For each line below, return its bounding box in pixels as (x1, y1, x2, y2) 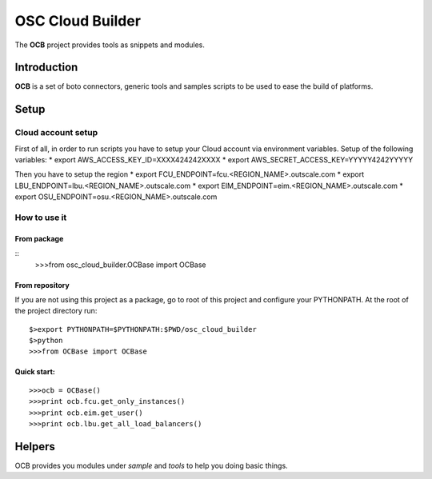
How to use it (14, 212, 67, 223)
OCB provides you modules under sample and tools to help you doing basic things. (14, 461, 288, 470)
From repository (14, 280, 70, 289)
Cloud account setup (14, 127, 98, 138)
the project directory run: (14, 306, 98, 316)
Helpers (14, 440, 55, 453)
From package (14, 234, 64, 243)
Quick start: (14, 367, 56, 377)
